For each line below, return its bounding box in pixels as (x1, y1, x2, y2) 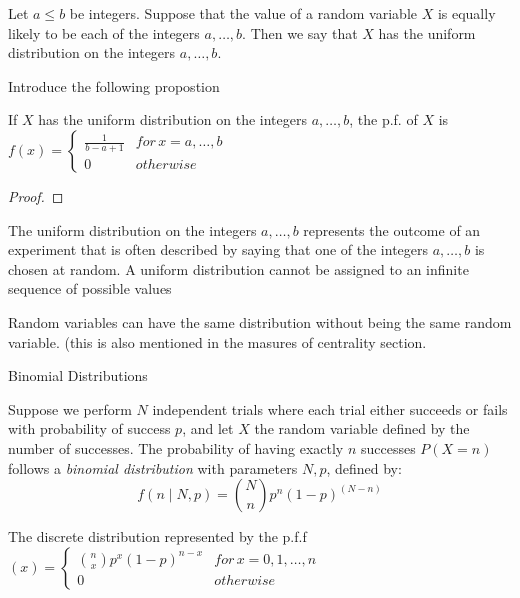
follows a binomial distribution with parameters (8, 457, 298, 478)
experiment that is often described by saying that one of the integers (8, 239, 429, 260)
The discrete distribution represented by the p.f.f (8, 526, 307, 547)
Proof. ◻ (8, 185, 64, 206)
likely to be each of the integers (8, 22, 200, 43)
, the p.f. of (349, 109, 418, 130)
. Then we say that (242, 22, 358, 43)
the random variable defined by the (254, 418, 470, 439)
